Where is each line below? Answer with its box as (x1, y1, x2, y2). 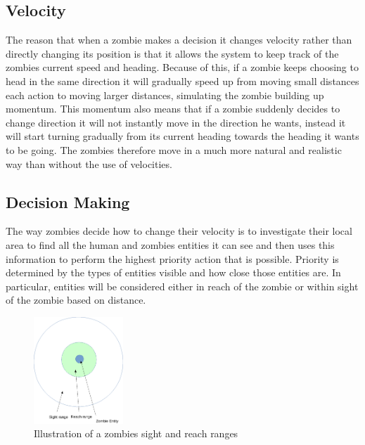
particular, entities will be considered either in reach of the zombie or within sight (6, 278, 359, 293)
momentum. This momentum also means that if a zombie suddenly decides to (6, 101, 340, 116)
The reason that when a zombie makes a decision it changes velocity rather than (6, 32, 352, 47)
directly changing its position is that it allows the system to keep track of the (6, 46, 339, 60)
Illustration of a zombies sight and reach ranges (34, 426, 238, 441)
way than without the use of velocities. (6, 156, 172, 171)
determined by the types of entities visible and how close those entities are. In (6, 265, 341, 280)
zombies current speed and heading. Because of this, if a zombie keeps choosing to (6, 60, 359, 75)
